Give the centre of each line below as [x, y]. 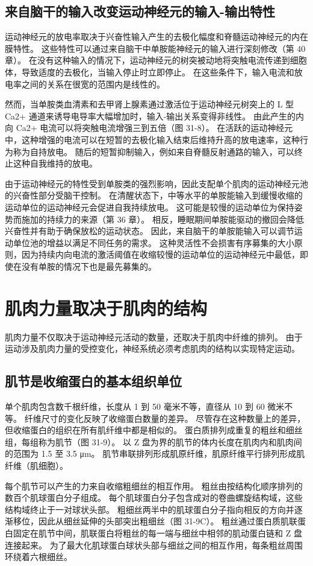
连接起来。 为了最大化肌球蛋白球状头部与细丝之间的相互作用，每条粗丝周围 [154, 545]
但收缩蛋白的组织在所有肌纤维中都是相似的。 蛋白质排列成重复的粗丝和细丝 [154, 430]
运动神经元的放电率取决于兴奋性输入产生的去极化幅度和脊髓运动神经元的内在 [156, 37]
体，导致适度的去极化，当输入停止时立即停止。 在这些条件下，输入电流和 [150, 72]
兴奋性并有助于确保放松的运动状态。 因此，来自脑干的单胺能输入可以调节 [150, 231]
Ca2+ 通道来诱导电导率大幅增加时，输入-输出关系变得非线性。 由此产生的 [150, 116]
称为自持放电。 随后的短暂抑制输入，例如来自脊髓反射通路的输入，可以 [153, 151]
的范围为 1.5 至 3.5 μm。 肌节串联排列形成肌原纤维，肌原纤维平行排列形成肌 [155, 453]
